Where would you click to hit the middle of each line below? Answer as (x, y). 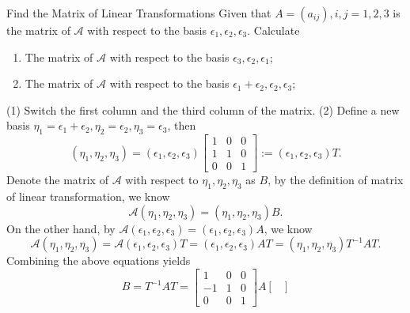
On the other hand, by (61, 228)
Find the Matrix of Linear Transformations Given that (139, 13)
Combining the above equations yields (99, 260)
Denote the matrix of (57, 180)
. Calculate (273, 30)
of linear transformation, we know (88, 196)
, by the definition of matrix (336, 180)
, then (182, 125)
